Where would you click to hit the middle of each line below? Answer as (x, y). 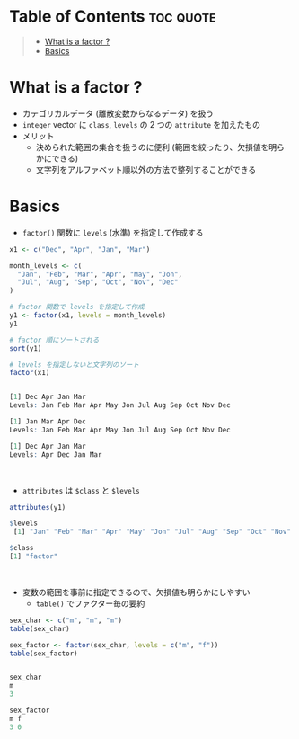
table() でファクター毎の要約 (90, 603)
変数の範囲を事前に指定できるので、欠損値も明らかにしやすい (136, 592)
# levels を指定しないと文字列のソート (74, 365)
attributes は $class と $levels (81, 490)
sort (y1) (26, 348)
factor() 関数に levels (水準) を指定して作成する (113, 232)
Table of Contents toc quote (113, 17)
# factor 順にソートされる (54, 340)
